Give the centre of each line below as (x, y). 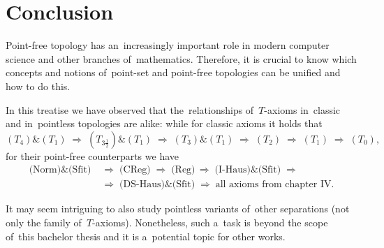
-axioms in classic (302, 109)
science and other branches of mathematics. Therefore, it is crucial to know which (181, 58)
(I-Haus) (232, 170)
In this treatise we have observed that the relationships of (130, 109)
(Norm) (45, 170)
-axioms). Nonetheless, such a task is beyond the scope (210, 222)
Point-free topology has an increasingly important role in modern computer (168, 45)
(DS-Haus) (142, 185)
